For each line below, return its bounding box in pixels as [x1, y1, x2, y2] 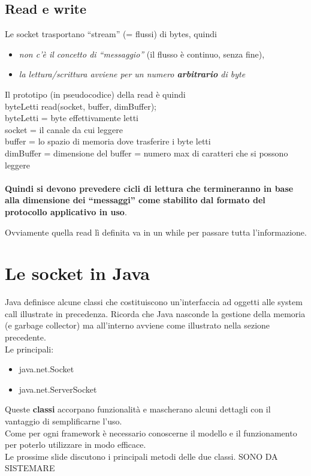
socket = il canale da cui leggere [5, 123, 123, 135]
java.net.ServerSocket [19, 382, 97, 395]
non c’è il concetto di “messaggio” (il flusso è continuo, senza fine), [19, 47, 265, 60]
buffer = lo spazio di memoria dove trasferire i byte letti [5, 135, 211, 147]
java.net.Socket [19, 363, 74, 375]
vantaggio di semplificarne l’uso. [5, 414, 122, 427]
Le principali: [5, 342, 54, 355]
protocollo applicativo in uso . [5, 205, 127, 218]
